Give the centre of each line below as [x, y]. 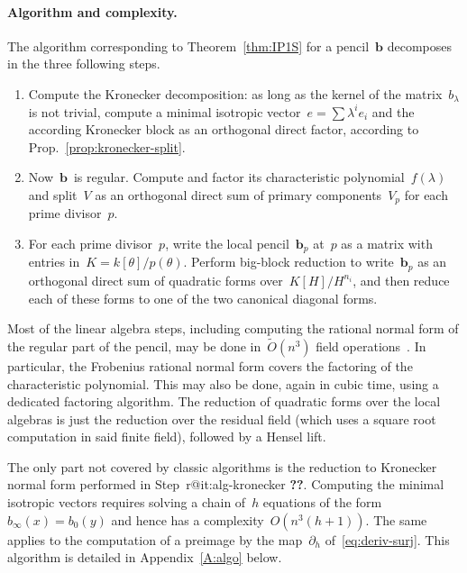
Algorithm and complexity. [92, 11]
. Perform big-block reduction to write [288, 262]
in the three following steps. [84, 64]
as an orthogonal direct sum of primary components [238, 194]
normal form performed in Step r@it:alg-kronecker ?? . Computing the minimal [226, 484]
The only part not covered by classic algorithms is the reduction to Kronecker [222, 466]
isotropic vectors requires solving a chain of [127, 502]
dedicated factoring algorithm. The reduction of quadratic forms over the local [224, 401]
